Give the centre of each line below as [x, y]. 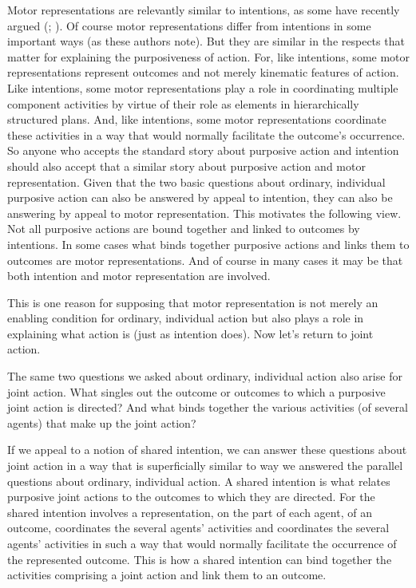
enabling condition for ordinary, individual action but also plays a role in [186, 318]
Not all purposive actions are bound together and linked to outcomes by [184, 229]
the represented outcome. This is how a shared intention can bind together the [200, 559]
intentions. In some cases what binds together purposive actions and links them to [208, 244]
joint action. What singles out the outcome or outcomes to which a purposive [196, 391]
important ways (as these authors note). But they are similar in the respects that [206, 41]
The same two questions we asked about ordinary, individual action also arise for [205, 376]
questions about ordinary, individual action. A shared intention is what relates [199, 481]
